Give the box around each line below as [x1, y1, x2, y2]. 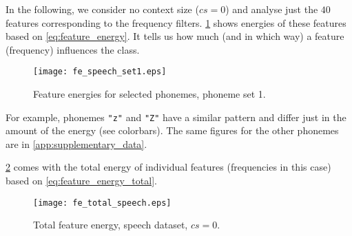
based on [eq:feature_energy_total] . [6, 173, 157, 188]
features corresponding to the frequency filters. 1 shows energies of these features [6, 15, 346, 30]
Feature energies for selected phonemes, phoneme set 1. [33, 87, 266, 101]
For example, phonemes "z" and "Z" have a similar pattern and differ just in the [6, 109, 346, 124]
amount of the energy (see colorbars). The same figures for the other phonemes [6, 123, 339, 138]
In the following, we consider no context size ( [6, 2, 199, 16]
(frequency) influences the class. [6, 42, 140, 56]
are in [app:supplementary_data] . [6, 136, 147, 151]
